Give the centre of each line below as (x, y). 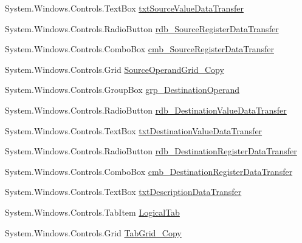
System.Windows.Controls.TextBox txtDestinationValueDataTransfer (134, 130)
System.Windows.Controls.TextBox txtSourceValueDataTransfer (124, 8)
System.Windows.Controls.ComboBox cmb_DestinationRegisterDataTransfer (149, 171)
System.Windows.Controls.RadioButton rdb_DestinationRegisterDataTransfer (151, 151)
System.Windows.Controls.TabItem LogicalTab (92, 212)
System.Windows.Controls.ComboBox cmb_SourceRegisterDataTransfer (139, 49)
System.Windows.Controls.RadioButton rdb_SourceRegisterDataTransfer (142, 28)
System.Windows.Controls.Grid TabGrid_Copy (93, 232)
